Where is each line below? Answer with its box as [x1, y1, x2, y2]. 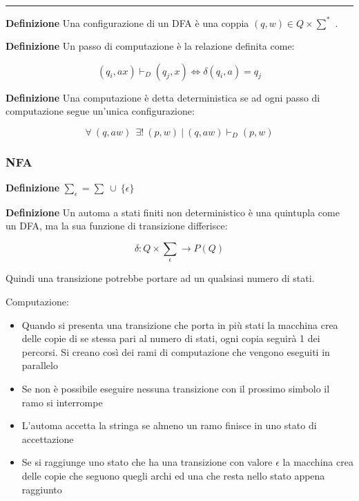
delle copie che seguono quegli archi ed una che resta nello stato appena [21, 469, 325, 482]
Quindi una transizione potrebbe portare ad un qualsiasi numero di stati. [6, 271, 315, 285]
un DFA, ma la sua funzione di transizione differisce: [6, 218, 228, 233]
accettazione [21, 431, 74, 446]
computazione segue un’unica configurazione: [6, 104, 195, 118]
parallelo [21, 358, 58, 372]
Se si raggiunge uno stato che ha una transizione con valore [21, 455, 273, 469]
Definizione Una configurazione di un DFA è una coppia [6, 15, 249, 30]
